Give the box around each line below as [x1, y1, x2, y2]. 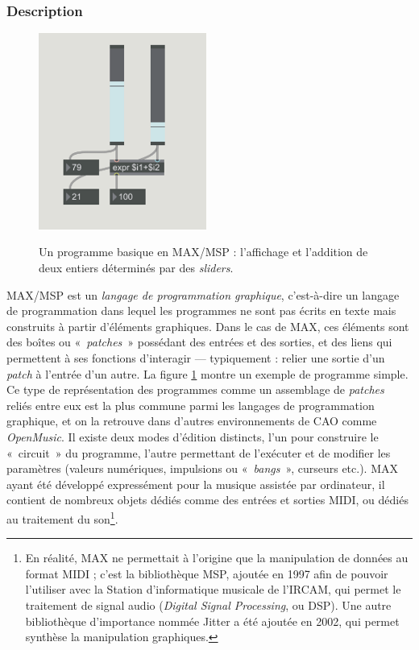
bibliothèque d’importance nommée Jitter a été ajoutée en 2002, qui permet [25, 612, 400, 629]
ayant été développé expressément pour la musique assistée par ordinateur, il [6, 475, 385, 492]
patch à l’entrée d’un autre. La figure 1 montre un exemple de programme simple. [6, 365, 409, 382]
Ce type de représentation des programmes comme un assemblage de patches [6, 381, 384, 398]
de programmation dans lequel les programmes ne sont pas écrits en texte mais [6, 302, 396, 319]
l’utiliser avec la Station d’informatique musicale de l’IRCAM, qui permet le [25, 581, 401, 598]
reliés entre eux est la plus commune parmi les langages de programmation [6, 396, 375, 413]
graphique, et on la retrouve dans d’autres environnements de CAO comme [6, 412, 377, 429]
